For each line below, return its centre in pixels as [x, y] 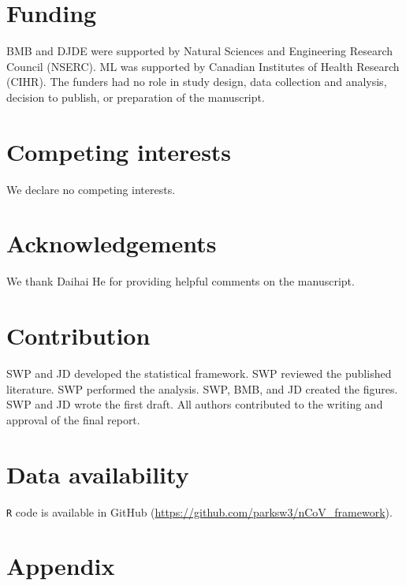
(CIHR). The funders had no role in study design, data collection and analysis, [197, 82]
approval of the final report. [73, 419]
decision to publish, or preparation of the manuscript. [136, 97]
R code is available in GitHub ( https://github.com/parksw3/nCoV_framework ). [199, 511]
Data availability [98, 474]
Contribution [78, 336]
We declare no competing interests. [91, 189]
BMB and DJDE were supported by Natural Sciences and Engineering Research [200, 51]
